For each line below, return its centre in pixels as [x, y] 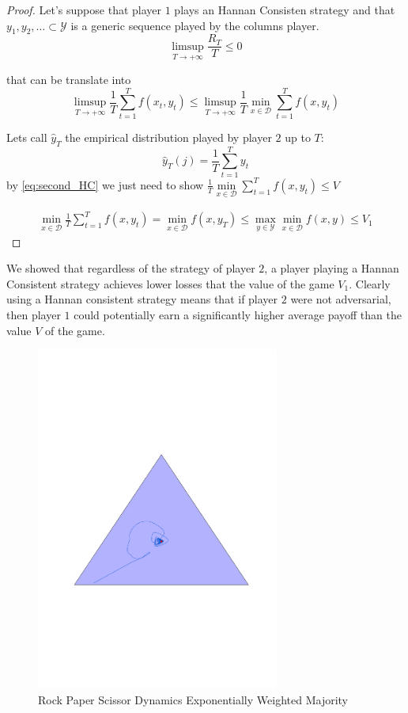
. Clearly [370, 283]
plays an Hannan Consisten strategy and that [285, 10]
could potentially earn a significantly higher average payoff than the [238, 315]
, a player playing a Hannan [332, 268]
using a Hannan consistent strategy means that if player [142, 299]
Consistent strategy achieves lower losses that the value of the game [170, 283]
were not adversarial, [341, 299]
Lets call [27, 137]
